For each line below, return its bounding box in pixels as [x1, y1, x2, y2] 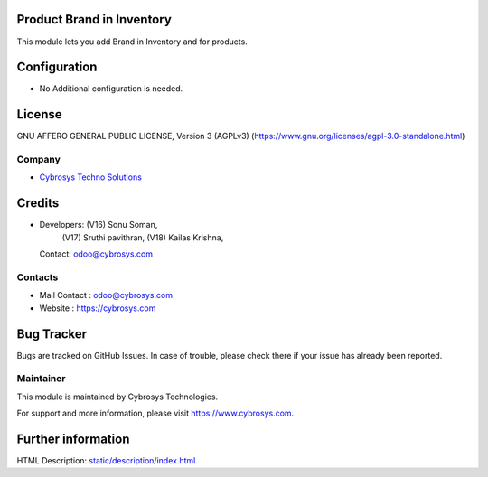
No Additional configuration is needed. [39, 83, 183, 94]
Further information [16, 431, 130, 446]
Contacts [16, 271, 59, 284]
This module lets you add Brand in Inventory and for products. [16, 36, 248, 47]
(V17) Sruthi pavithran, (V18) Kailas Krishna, [61, 231, 224, 243]
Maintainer [16, 372, 66, 385]
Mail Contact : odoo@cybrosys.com [39, 290, 174, 301]
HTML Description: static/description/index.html [16, 455, 196, 466]
